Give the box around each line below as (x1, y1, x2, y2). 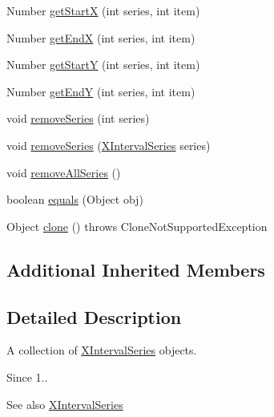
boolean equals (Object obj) (6, 191, 143, 208)
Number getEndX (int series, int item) (6, 29, 195, 46)
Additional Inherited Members (6, 257, 265, 281)
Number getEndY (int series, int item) (6, 83, 195, 99)
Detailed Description (6, 304, 182, 329)
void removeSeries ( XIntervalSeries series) (6, 136, 211, 153)
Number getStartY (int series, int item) (6, 56, 200, 73)
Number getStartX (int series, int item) (6, 2, 200, 18)
